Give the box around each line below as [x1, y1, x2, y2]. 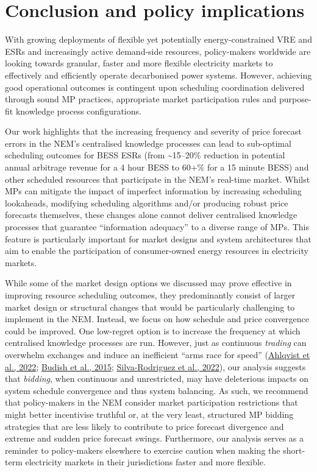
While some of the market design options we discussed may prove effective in [5, 277, 292, 289]
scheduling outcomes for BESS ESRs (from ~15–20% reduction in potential [5, 149, 285, 161]
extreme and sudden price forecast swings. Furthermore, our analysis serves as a [5, 432, 304, 445]
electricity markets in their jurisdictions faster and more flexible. [25, 456, 266, 468]
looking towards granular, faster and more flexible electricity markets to [5, 57, 273, 69]
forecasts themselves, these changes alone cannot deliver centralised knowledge [5, 208, 297, 221]
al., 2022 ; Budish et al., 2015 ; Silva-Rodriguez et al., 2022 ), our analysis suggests [5, 360, 306, 373]
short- [283, 443, 305, 456]
